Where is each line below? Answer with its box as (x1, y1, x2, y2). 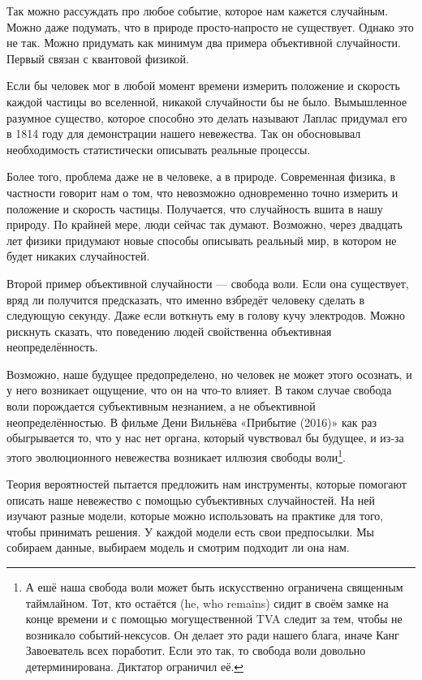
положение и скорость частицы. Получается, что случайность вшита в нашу (6, 200, 383, 217)
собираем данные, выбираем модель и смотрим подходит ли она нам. (6, 539, 350, 556)
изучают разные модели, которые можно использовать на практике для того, (6, 507, 384, 524)
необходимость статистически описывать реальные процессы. (6, 140, 311, 157)
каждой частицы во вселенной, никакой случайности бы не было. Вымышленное (6, 93, 407, 110)
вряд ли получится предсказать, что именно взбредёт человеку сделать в (6, 291, 365, 308)
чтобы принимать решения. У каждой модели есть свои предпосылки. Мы (6, 523, 374, 540)
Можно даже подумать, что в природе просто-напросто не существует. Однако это (6, 18, 414, 35)
